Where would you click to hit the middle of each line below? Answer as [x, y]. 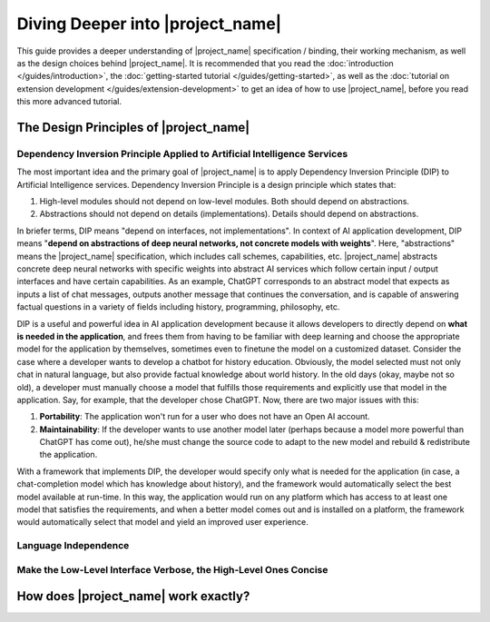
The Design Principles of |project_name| [133, 127]
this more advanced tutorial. [69, 102]
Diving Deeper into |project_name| [149, 24]
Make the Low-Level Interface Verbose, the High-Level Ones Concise [172, 569]
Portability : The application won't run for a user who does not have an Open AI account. [205, 417]
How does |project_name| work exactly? [133, 596]
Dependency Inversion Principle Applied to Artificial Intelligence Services [182, 153]
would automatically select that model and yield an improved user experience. [162, 522]
